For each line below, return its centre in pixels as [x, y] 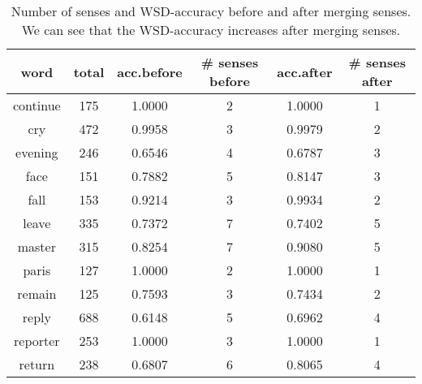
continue [37, 105]
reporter [37, 341]
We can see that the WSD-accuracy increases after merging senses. [211, 30]
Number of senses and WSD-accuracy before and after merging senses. [211, 11]
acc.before [150, 71]
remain [37, 293]
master [37, 246]
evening [37, 152]
